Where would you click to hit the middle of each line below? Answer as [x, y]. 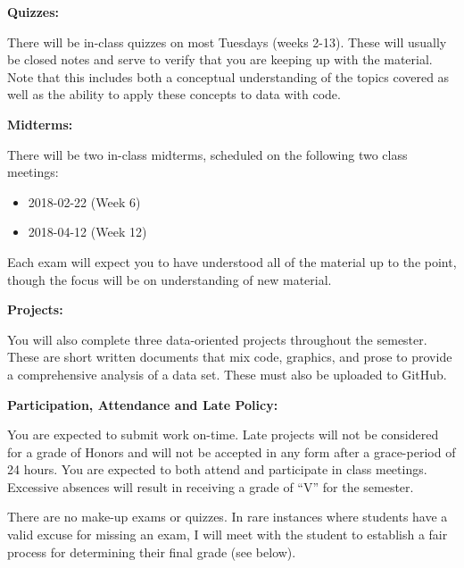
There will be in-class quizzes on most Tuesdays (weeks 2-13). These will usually [227, 42]
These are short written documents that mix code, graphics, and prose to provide [230, 357]
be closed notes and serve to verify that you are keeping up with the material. [220, 59]
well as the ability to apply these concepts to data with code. [174, 94]
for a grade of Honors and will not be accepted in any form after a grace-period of [232, 451]
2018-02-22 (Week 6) [84, 201]
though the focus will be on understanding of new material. [170, 279]
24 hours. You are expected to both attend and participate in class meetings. [217, 469]
